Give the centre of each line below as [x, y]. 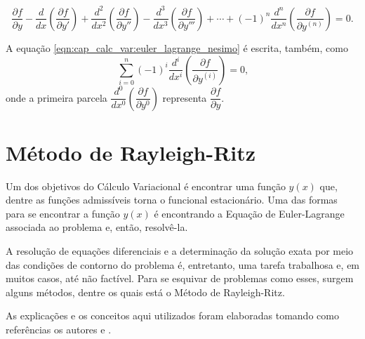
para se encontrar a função [63, 213]
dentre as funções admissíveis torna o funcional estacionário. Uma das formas [172, 200]
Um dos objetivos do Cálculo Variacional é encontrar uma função [146, 186]
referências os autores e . [59, 329]
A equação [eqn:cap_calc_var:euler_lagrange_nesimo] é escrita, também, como [177, 47]
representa [185, 97]
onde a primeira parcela [57, 97]
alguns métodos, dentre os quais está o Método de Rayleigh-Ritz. [145, 292]
